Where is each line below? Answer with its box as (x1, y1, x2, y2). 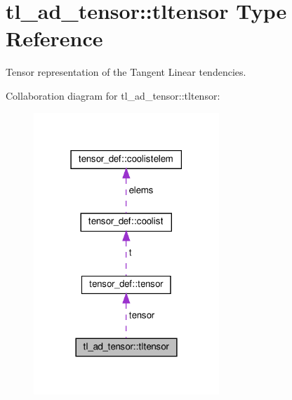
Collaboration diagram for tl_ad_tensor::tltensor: (6, 88, 220, 102)
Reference (6, 24, 103, 53)
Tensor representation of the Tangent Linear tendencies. (6, 65, 246, 79)
